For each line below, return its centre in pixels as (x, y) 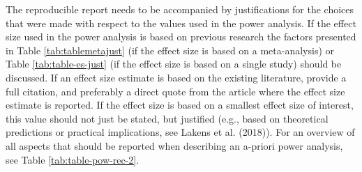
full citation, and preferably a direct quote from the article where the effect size (175, 91)
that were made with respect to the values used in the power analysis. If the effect (181, 23)
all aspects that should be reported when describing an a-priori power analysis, (174, 145)
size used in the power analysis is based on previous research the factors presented (181, 37)
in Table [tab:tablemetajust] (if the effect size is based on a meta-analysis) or (170, 50)
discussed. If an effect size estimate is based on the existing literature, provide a (176, 77)
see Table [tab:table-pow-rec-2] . (73, 159)
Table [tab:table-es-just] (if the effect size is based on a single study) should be (174, 64)
